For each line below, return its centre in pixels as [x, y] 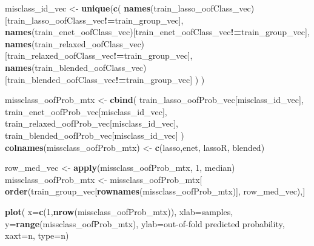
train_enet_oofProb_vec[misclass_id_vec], [86, 111]
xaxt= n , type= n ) [37, 235]
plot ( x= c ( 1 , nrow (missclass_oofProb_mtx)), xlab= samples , [119, 211]
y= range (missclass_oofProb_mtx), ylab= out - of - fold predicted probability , [145, 223]
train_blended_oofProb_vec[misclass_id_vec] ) [95, 135]
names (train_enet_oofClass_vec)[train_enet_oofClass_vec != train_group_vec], [157, 32]
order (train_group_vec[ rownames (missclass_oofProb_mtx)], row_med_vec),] [155, 191]
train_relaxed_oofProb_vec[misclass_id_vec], [92, 123]
